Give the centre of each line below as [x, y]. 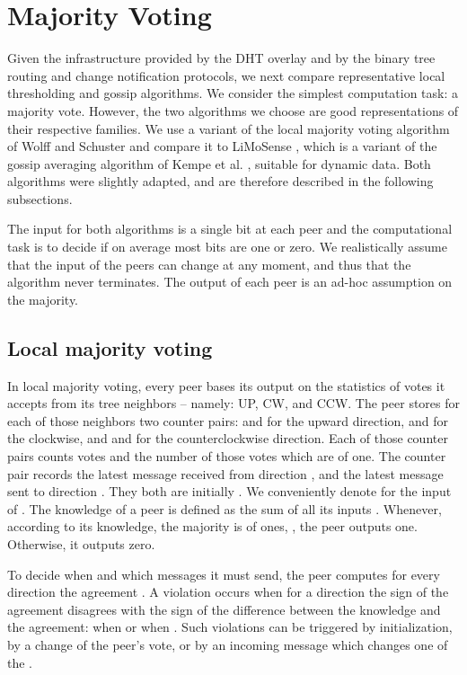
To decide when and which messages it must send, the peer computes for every [224, 574]
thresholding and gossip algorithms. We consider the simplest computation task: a [233, 93]
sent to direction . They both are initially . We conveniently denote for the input [229, 491]
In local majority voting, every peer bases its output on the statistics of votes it [226, 385]
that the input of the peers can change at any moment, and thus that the [209, 264]
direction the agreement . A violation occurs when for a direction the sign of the [228, 592]
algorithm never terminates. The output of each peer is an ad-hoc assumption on [230, 282]
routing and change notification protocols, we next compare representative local [226, 75]
